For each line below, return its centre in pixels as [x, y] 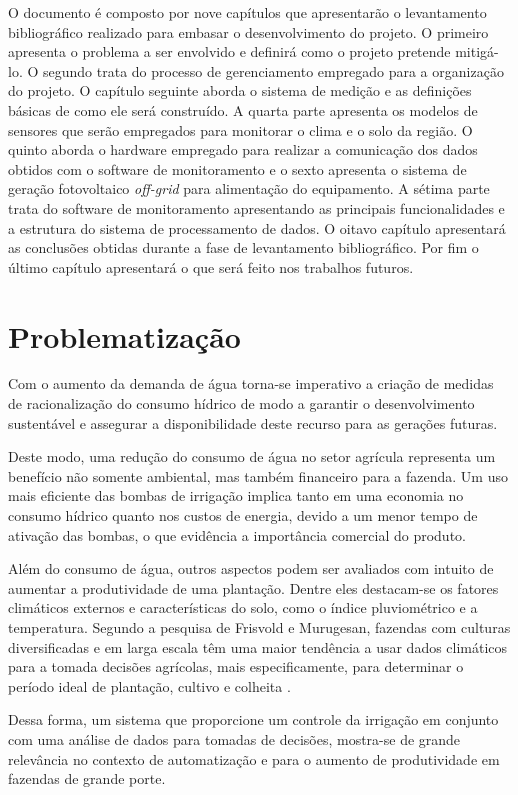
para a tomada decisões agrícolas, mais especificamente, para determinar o [236, 666]
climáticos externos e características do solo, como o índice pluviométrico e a [243, 607]
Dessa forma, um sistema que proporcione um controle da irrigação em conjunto [253, 719]
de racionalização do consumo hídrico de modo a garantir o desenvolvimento [241, 403]
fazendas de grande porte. [87, 778]
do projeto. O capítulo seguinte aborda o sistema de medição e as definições [240, 90]
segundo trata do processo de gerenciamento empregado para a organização [273, 70]
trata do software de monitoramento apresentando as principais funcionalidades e [256, 207]
